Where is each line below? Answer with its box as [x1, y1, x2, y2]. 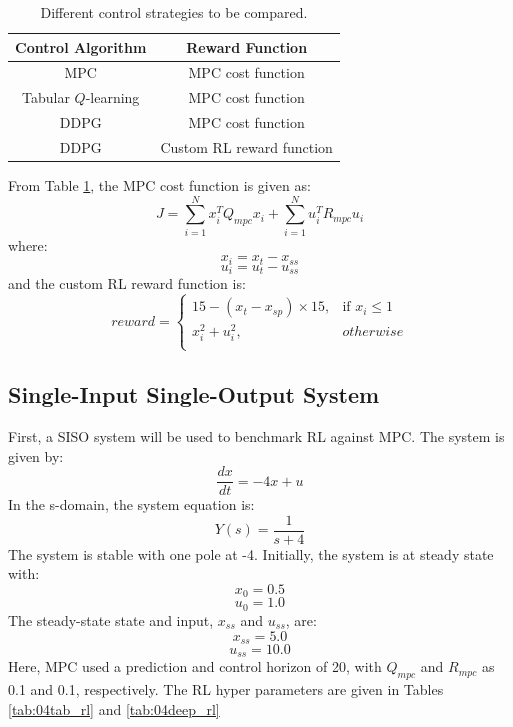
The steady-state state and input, [8, 609, 214, 630]
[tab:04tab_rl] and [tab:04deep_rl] [8, 698, 220, 719]
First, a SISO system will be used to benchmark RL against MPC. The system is [8, 425, 505, 446]
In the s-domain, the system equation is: [8, 494, 255, 515]
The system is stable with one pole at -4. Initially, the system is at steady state [8, 543, 494, 564]
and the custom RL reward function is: [8, 273, 246, 294]
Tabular [22, 87, 70, 108]
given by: [8, 445, 64, 466]
